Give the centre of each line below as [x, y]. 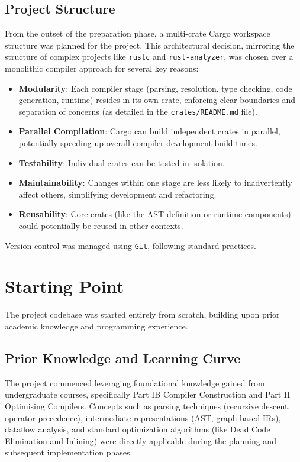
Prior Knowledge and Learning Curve [123, 358]
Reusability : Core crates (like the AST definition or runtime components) [155, 214]
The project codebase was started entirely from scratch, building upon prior [142, 314]
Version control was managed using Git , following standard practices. [130, 245]
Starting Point [64, 286]
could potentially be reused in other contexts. [101, 226]
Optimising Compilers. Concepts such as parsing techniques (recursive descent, [148, 406]
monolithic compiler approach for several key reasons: [102, 68]
